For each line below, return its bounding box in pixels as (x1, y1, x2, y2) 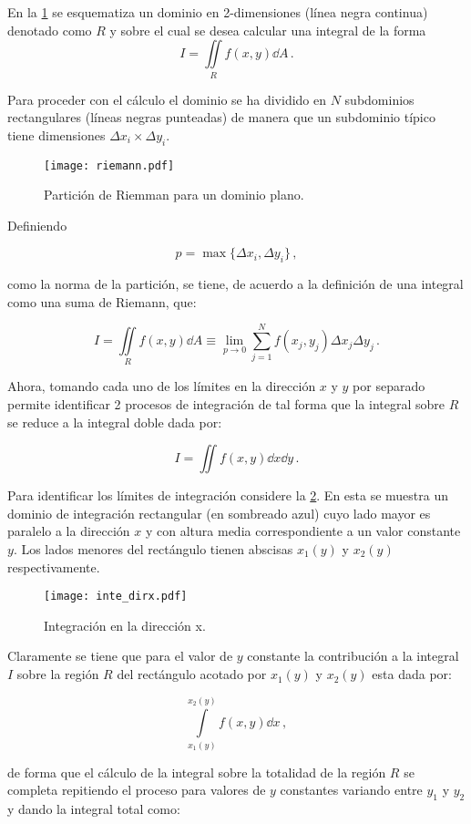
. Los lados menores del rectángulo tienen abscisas (13, 540, 293, 559)
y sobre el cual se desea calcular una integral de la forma (109, 20, 426, 39)
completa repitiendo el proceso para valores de (7, 780, 266, 799)
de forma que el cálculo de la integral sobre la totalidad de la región (7, 762, 386, 781)
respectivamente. (7, 557, 100, 576)
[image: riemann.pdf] (44, 159, 175, 172)
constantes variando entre (280, 780, 423, 799)
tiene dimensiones (7, 125, 106, 144)
